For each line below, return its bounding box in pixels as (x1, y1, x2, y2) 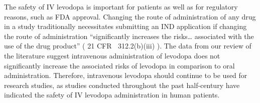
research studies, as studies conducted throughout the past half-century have (4, 79, 240, 90)
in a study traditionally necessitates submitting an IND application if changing (4, 21, 247, 31)
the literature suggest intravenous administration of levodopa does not (4, 50, 220, 60)
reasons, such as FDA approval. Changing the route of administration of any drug (4, 11, 256, 21)
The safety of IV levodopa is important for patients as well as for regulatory (4, 1, 238, 11)
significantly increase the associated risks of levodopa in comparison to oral (4, 60, 235, 70)
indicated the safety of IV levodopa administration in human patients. (4, 89, 220, 100)
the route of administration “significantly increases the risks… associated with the (4, 30, 254, 41)
